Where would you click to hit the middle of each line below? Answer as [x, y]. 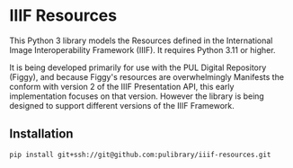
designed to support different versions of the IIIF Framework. [122, 105]
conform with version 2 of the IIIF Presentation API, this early [122, 86]
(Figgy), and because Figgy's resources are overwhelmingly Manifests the [147, 76]
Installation [41, 134]
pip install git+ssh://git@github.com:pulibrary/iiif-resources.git [140, 155]
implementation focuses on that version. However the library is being [137, 96]
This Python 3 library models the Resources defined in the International [141, 40]
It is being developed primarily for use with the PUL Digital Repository [138, 67]
